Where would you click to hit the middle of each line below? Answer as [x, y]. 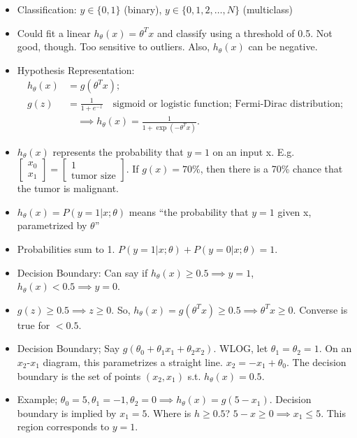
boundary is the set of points [79, 375]
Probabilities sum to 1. [66, 249]
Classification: [47, 9]
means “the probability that [189, 211]
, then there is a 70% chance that [271, 169]
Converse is [323, 309]
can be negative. [283, 46]
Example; [37, 399]
